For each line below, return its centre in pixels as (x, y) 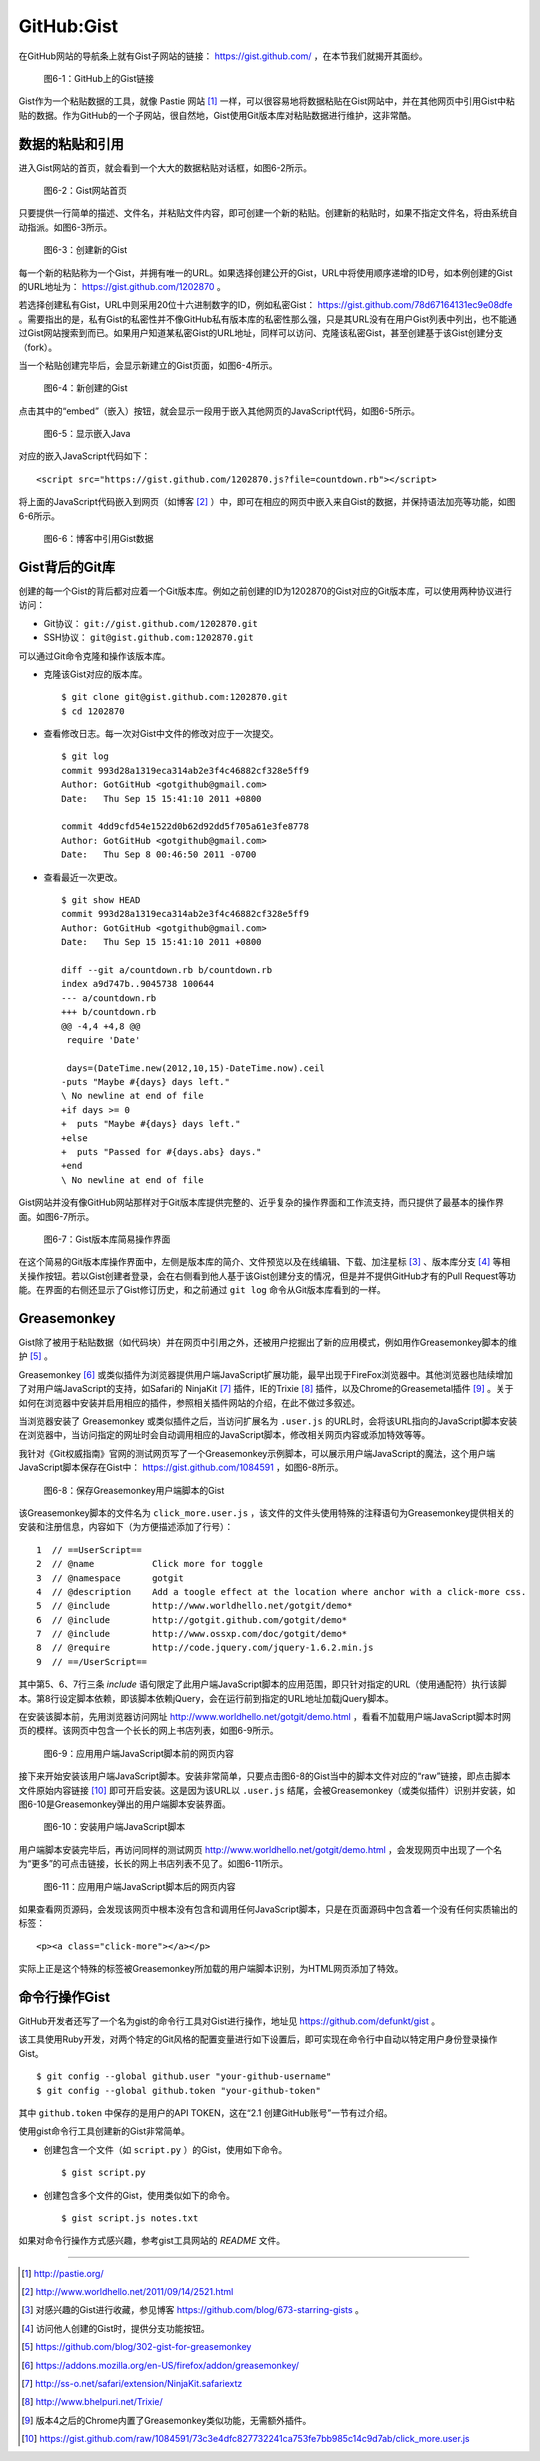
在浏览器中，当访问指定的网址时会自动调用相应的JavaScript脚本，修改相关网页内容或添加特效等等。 (224, 1435)
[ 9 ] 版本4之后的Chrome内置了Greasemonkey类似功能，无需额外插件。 (166, 2420)
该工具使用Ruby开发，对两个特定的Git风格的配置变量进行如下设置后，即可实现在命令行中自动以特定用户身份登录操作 (258, 2039)
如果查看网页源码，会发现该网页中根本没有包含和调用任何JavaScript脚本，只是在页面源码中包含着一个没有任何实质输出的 (268, 1909)
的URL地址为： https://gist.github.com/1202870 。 (122, 286)
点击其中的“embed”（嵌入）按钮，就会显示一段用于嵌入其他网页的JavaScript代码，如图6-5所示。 (219, 411)
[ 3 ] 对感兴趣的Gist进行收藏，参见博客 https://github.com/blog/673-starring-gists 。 (193, 2310)
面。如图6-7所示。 (56, 1216)
